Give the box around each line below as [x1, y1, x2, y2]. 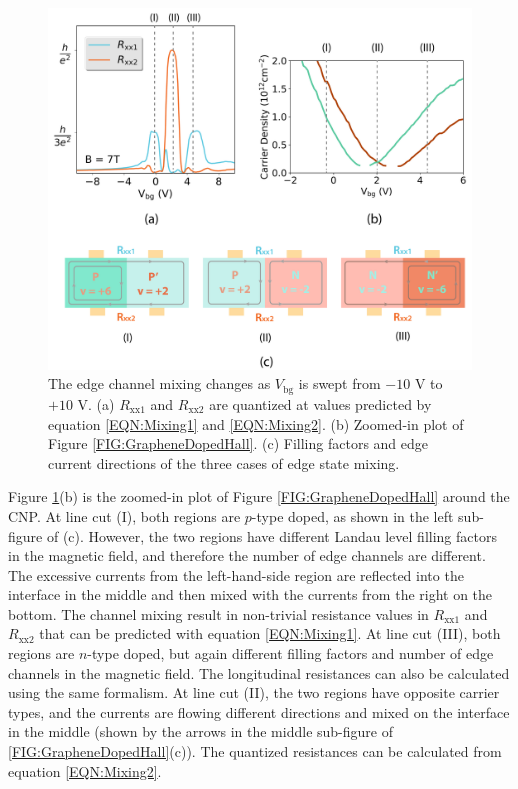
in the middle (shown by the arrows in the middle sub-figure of [8, 721, 393, 742]
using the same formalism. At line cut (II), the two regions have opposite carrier [8, 682, 500, 703]
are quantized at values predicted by [209, 393, 432, 414]
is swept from [298, 373, 381, 394]
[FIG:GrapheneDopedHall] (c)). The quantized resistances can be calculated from [8, 741, 502, 762]
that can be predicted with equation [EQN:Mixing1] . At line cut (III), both [39, 623, 501, 644]
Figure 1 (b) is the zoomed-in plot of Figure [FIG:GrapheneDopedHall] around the [8, 486, 510, 507]
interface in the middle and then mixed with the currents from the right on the [8, 584, 493, 605]
